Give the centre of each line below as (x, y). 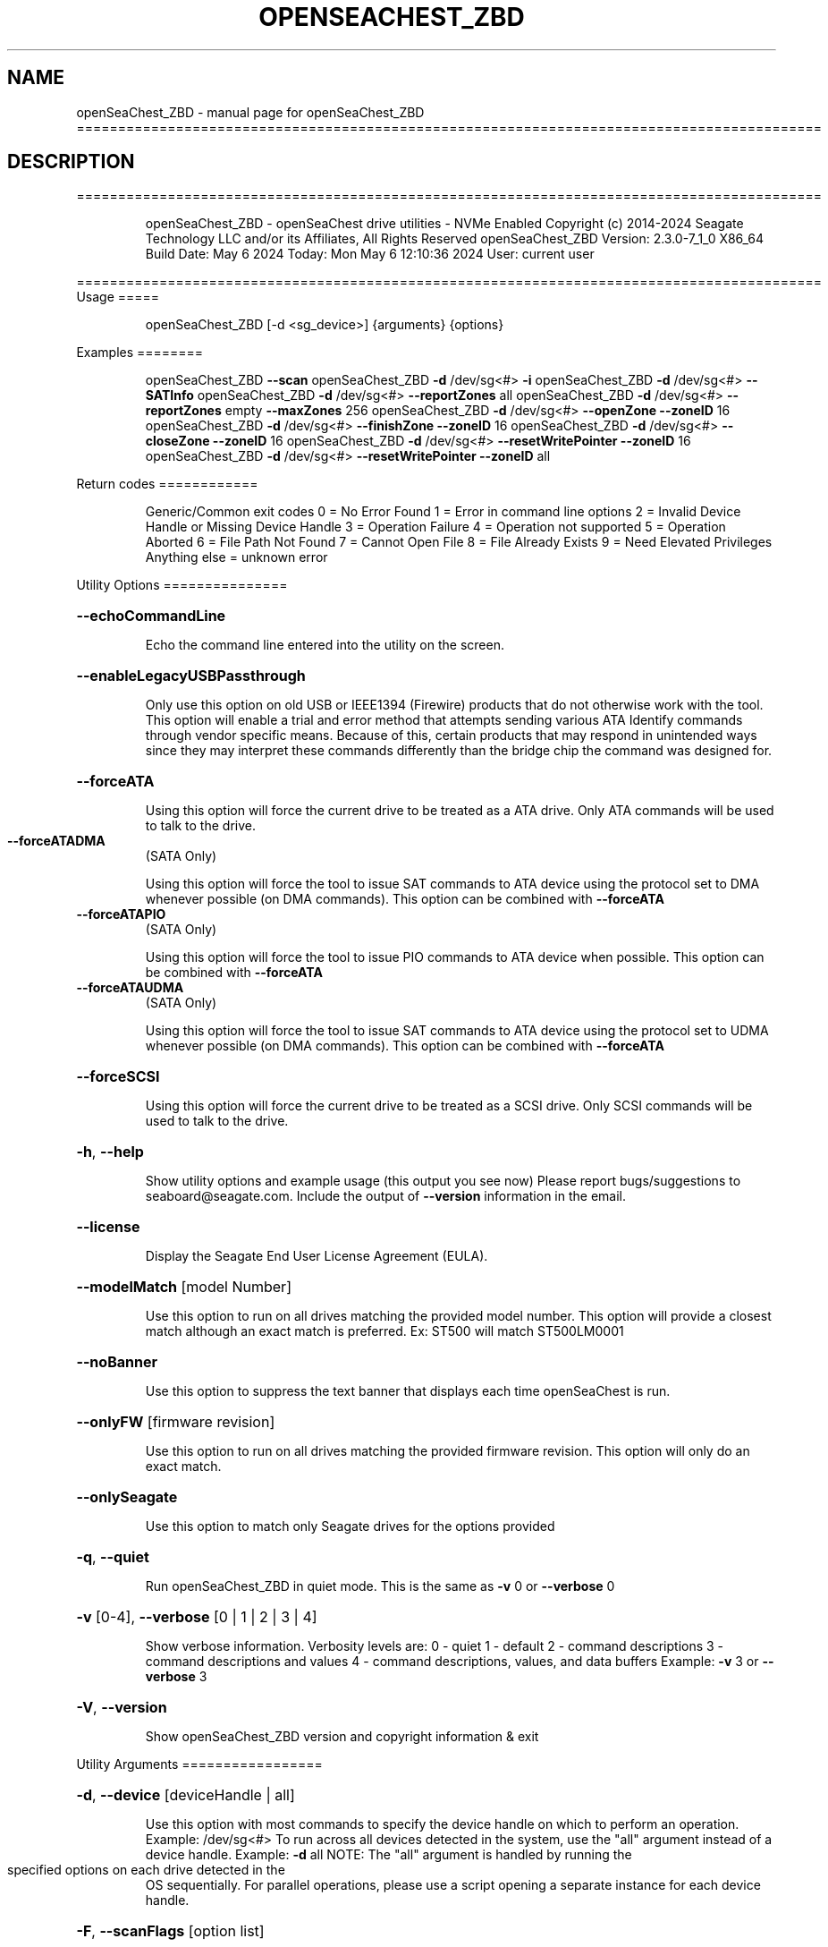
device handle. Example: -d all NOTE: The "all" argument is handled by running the (389, 1855)
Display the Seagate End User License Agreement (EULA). (317, 1256)
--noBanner (117, 1362)
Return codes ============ (167, 484)
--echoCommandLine (151, 616)
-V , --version (122, 1708)
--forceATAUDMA (130, 988)
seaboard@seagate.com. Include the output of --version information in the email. (386, 1196)
